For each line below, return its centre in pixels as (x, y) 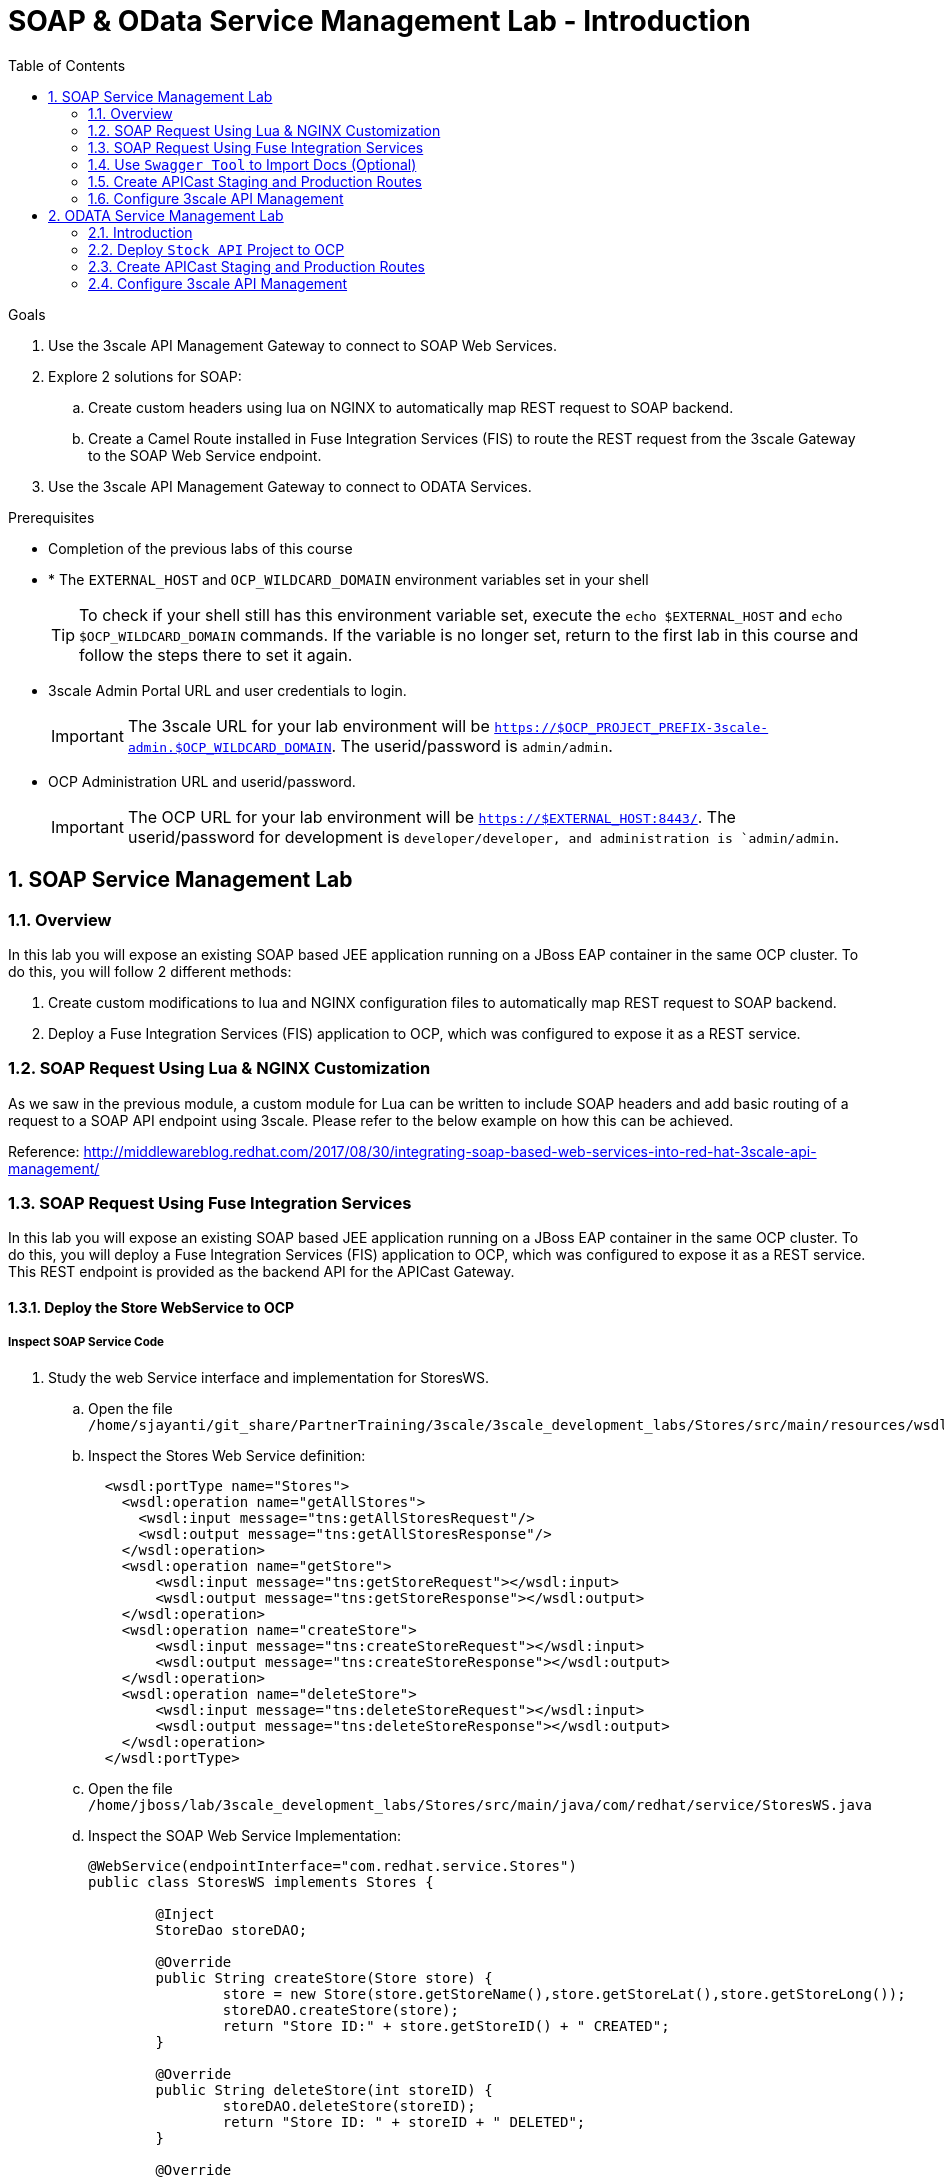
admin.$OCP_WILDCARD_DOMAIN (229, 747)
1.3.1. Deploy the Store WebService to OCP (151, 1308)
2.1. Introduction (140, 232)
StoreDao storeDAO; (231, 1929)
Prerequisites (51, 517)
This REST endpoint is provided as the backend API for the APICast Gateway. (261, 1272)
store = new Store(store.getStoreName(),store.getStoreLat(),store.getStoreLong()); (564, 1993)
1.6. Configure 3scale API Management (216, 198)
